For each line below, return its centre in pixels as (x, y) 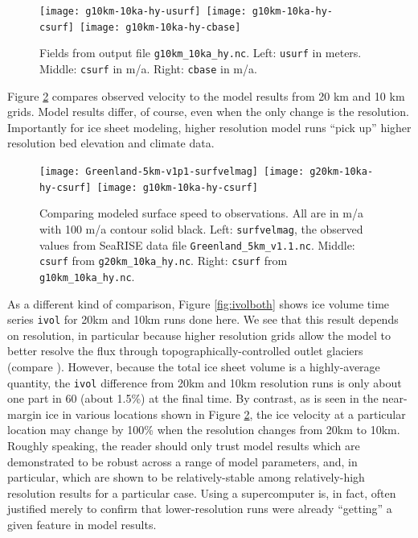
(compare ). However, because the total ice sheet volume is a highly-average (194, 366)
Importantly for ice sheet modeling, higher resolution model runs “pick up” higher (209, 127)
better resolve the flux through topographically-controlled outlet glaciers (185, 351)
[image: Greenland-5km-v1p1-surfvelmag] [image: (172, 172)
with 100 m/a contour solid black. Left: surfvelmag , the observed (201, 228)
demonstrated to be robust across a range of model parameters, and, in (182, 461)
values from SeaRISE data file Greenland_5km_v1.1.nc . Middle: (197, 244)
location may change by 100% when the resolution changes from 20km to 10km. (204, 430)
